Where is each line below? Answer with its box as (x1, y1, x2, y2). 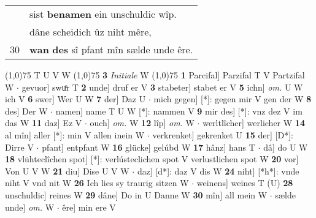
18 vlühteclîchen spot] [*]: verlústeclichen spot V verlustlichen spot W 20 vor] (5, 152, 299, 165)
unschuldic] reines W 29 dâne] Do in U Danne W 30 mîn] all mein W (5, 188, 268, 201)
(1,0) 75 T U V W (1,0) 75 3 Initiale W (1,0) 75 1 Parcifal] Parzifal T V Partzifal (5, 69, 305, 81)
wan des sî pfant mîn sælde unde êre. (29, 42, 193, 56)
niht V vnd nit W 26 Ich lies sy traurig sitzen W (5, 176, 189, 189)
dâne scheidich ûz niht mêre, (29, 24, 152, 39)
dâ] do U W (263, 140, 308, 153)
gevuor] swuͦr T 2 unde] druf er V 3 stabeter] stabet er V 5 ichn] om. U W (21, 80, 303, 93)
